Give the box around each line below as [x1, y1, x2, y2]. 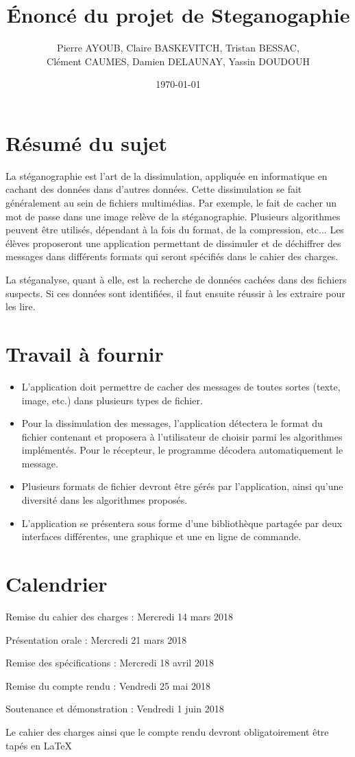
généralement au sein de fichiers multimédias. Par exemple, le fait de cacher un [5, 196, 337, 210]
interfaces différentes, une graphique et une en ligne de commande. [21, 529, 302, 544]
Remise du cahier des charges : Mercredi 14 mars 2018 [5, 609, 233, 623]
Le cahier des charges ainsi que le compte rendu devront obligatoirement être [5, 724, 329, 738]
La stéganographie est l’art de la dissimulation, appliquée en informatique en [5, 168, 328, 183]
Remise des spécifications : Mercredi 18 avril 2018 [5, 655, 214, 670]
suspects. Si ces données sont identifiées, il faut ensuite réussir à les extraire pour [5, 286, 345, 300]
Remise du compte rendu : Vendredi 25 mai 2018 [5, 678, 210, 692]
